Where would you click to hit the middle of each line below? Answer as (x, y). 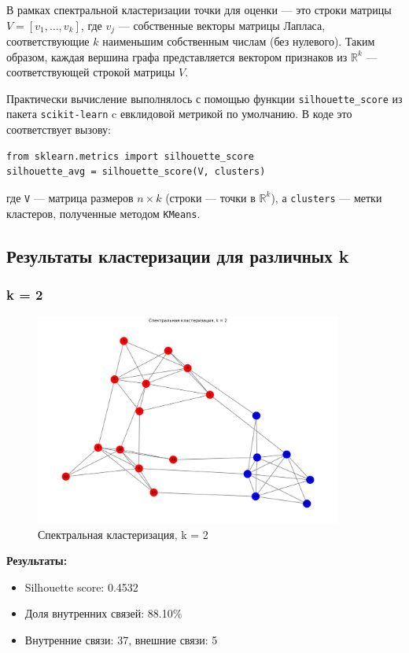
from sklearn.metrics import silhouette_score (130, 156)
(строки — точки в (210, 197)
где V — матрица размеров (70, 197)
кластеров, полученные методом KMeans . (103, 213)
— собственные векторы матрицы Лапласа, (222, 25)
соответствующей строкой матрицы (91, 72)
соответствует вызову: (59, 129)
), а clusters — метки (326, 197)
